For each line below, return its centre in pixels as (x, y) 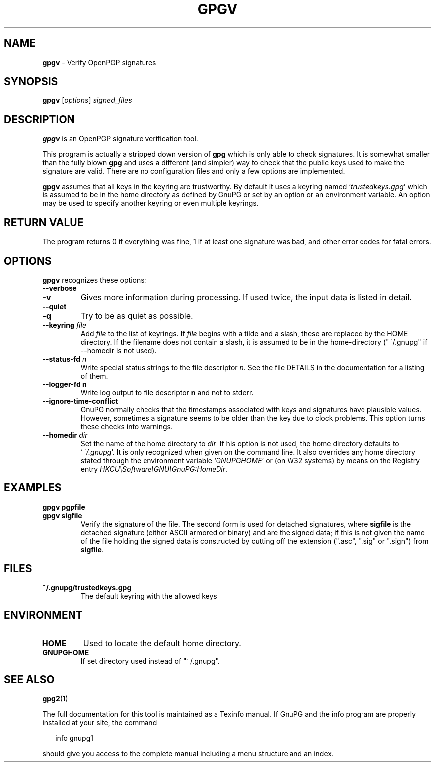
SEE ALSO (29, 679)
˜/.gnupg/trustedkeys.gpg (87, 587)
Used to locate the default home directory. (162, 643)
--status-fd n (65, 359)
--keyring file (64, 325)
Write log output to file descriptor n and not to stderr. (167, 392)
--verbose (60, 288)
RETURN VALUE (44, 222)
